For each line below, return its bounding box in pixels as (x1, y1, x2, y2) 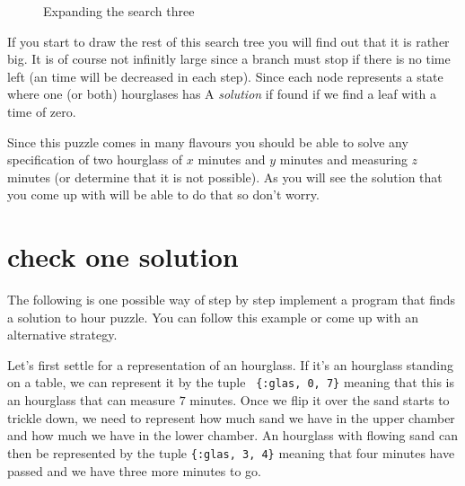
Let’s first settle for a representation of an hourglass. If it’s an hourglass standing (7, 355, 454, 374)
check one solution (7, 238, 239, 275)
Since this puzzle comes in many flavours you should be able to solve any (7, 132, 408, 151)
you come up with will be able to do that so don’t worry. (7, 185, 320, 204)
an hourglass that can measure (7, 391, 175, 410)
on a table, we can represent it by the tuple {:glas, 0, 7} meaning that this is (7, 373, 454, 392)
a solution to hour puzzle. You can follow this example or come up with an (7, 307, 418, 326)
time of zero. (7, 102, 76, 120)
